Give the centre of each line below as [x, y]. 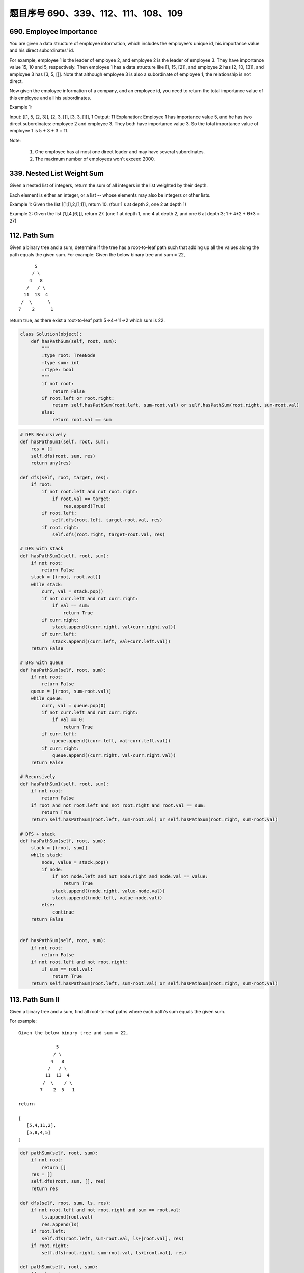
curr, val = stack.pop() [73, 591]
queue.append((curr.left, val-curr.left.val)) [111, 741]
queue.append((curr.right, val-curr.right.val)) [114, 755]
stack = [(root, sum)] [59, 848]
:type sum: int [61, 362]
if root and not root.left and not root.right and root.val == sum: [118, 805]
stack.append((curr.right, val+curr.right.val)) [114, 627]
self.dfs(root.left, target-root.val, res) [107, 520]
